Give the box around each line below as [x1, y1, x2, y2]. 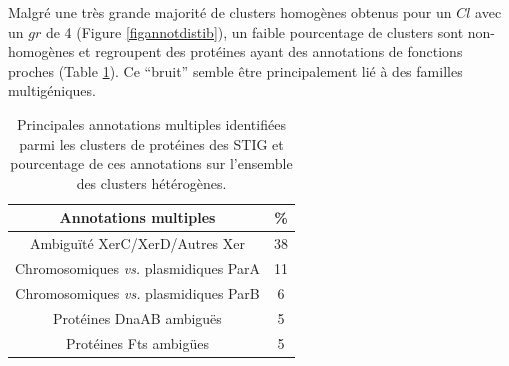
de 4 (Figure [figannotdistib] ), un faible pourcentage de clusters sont [45, 21, 464, 42]
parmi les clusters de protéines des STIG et [19, 133, 284, 154]
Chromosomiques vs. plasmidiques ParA [15, 258, 260, 279]
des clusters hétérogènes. [76, 172, 227, 193]
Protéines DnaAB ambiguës [53, 307, 222, 328]
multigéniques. [8, 80, 96, 101]
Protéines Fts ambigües [65, 332, 209, 353]
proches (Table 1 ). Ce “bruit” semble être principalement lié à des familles [8, 60, 463, 81]
